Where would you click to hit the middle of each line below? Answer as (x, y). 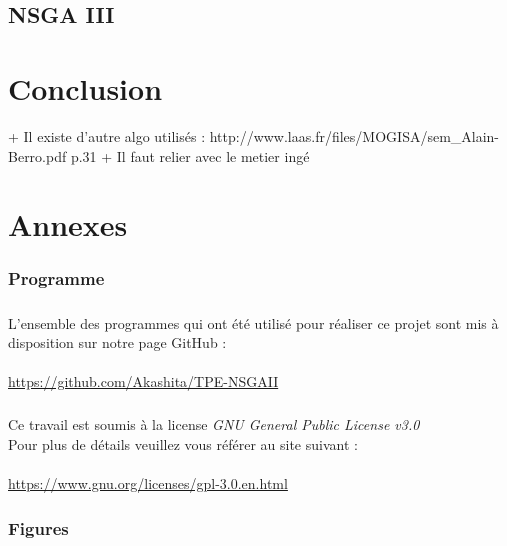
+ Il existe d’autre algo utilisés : (107, 135)
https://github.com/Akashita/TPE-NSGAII (143, 381)
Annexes (68, 224)
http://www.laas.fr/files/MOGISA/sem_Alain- (354, 135)
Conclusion (85, 87)
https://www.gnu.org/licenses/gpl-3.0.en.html (148, 483)
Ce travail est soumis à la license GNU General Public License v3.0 (214, 424)
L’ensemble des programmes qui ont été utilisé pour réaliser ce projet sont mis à (253, 322)
